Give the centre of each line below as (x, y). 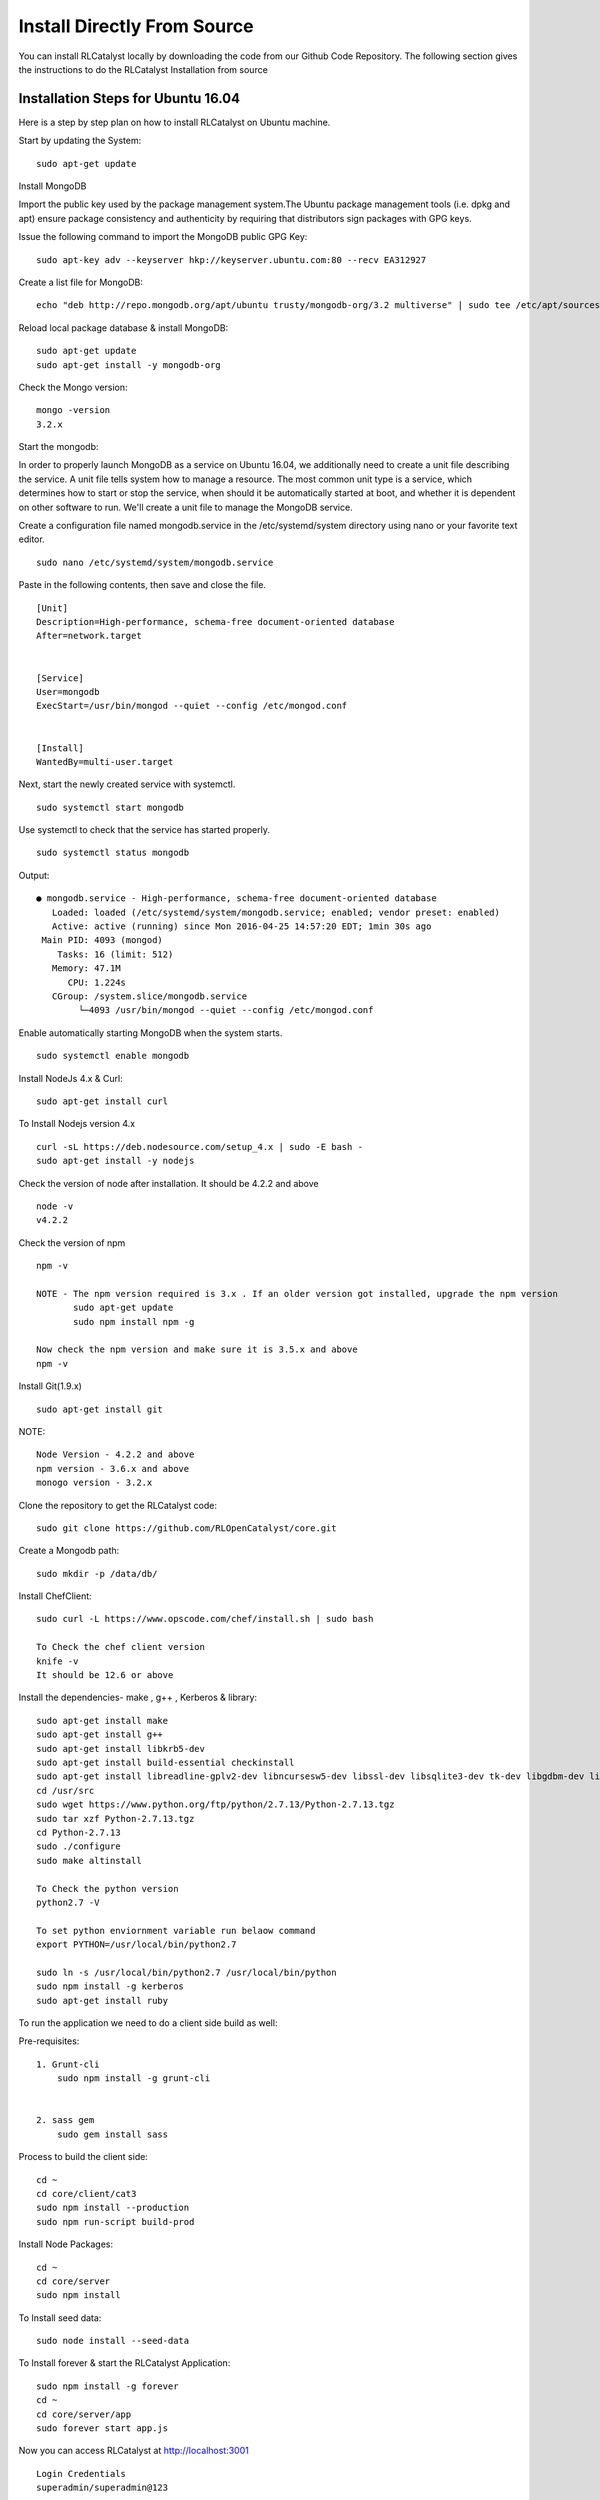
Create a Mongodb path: (69, 1551)
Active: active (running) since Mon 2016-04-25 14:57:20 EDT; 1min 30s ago (241, 926)
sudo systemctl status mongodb (113, 853)
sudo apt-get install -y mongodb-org (129, 364)
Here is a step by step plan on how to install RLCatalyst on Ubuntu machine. (174, 122)
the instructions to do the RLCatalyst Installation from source (143, 69)
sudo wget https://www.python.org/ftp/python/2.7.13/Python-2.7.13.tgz (215, 1804)
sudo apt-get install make (102, 1720)
